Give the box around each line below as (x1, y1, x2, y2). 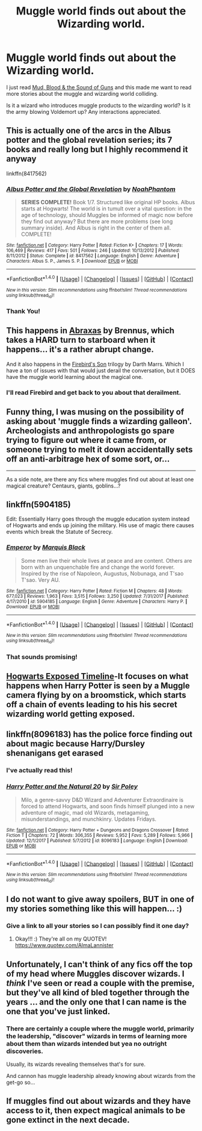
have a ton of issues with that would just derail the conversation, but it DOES (6, 366, 195, 374)
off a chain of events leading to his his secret (6, 699, 177, 709)
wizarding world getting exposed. (6, 709, 135, 719)
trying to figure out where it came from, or (6, 435, 167, 445)
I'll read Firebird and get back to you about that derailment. (6, 388, 182, 396)
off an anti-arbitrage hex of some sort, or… (6, 454, 170, 465)
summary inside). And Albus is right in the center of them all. (20, 224, 171, 231)
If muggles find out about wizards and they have (6, 1096, 191, 1106)
